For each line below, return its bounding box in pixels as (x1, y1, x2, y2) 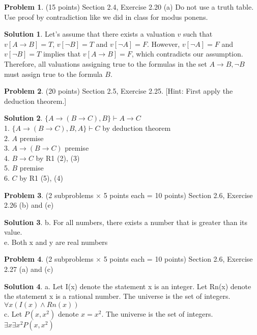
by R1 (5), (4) (19, 172, 63, 183)
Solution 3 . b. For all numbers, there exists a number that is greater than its (4, 216, 247, 227)
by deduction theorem (102, 122, 171, 133)
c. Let (4, 308, 22, 319)
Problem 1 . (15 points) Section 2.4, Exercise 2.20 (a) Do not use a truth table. (4, 2, 254, 12)
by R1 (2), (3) (36, 152, 80, 163)
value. (4, 227, 22, 237)
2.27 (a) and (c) (4, 264, 53, 274)
